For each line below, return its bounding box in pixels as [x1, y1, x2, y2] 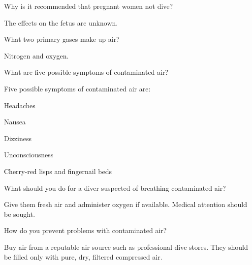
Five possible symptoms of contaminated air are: [4, 83, 151, 93]
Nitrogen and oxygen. [4, 50, 69, 60]
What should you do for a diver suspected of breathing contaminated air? [4, 182, 226, 193]
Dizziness [4, 133, 31, 143]
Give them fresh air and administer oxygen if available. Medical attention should [4, 199, 247, 209]
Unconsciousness [4, 149, 54, 160]
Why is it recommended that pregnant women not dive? [4, 1, 173, 11]
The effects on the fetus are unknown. [4, 17, 118, 28]
